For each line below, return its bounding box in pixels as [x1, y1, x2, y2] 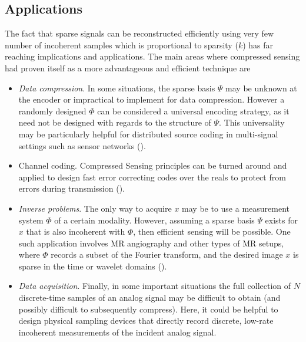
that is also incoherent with [26, 225, 125, 238]
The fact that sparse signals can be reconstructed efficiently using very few [5, 27, 274, 40]
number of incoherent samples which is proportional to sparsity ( [5, 38, 238, 51]
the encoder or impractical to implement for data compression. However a [18, 93, 285, 106]
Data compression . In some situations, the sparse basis [18, 81, 215, 94]
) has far [242, 38, 274, 51]
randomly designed [18, 104, 87, 117]
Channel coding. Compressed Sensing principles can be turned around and [18, 159, 287, 172]
